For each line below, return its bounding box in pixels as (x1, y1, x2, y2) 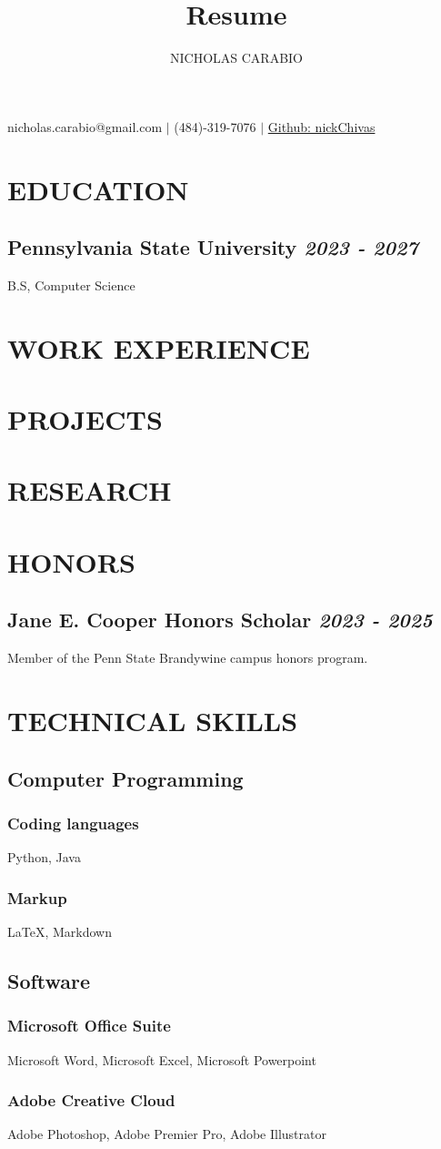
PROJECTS (7, 401, 163, 438)
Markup (7, 886, 67, 909)
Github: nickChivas (267, 117, 376, 136)
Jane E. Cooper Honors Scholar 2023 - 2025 (7, 605, 433, 634)
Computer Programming (7, 764, 244, 792)
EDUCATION (7, 170, 189, 208)
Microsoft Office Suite (7, 1014, 171, 1037)
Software (7, 966, 91, 994)
